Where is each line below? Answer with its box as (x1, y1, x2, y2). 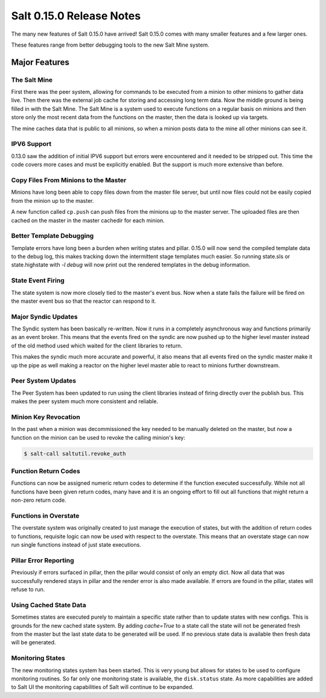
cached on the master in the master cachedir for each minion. (11, 217, 165, 224)
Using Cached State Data (11, 601, 86, 609)
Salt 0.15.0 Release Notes (11, 9, 141, 22)
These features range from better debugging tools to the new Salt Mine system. (11, 41, 209, 48)
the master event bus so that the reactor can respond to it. (11, 297, 156, 305)
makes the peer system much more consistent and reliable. (11, 398, 158, 405)
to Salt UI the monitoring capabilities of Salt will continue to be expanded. (11, 683, 194, 691)
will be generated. (11, 639, 56, 646)
